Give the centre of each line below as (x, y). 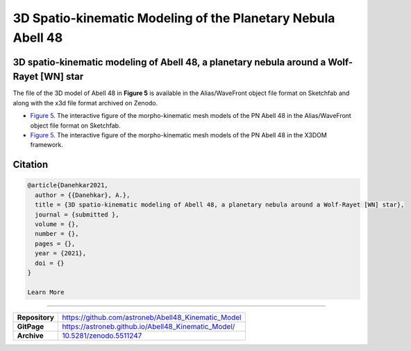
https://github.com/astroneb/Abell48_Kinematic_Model (152, 317)
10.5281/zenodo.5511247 (102, 335)
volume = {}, (57, 224)
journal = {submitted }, (77, 214)
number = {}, (57, 234)
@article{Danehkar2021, (68, 185)
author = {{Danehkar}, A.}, (83, 195)
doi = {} (50, 263)
